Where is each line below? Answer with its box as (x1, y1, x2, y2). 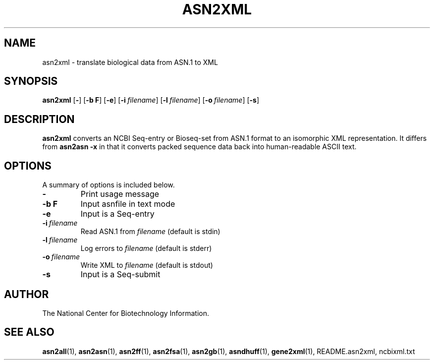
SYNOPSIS (4, 75, 58, 88)
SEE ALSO (4, 326, 54, 339)
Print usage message (80, 189, 160, 199)
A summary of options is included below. (42, 181, 175, 189)
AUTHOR (4, 288, 49, 301)
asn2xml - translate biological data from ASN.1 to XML (42, 58, 218, 66)
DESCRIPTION (4, 113, 75, 125)
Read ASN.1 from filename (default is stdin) (80, 227, 220, 236)
